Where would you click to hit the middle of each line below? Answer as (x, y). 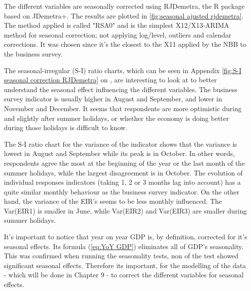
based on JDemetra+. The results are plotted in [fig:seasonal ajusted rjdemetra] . (124, 15)
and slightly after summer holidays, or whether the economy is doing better (117, 118)
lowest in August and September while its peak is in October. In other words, (119, 153)
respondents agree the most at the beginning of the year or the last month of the (125, 163)
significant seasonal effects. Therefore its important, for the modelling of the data (125, 265)
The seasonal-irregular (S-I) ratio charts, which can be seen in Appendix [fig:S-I (123, 70)
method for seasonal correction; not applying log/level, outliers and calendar (118, 34)
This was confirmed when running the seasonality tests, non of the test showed (121, 256)
